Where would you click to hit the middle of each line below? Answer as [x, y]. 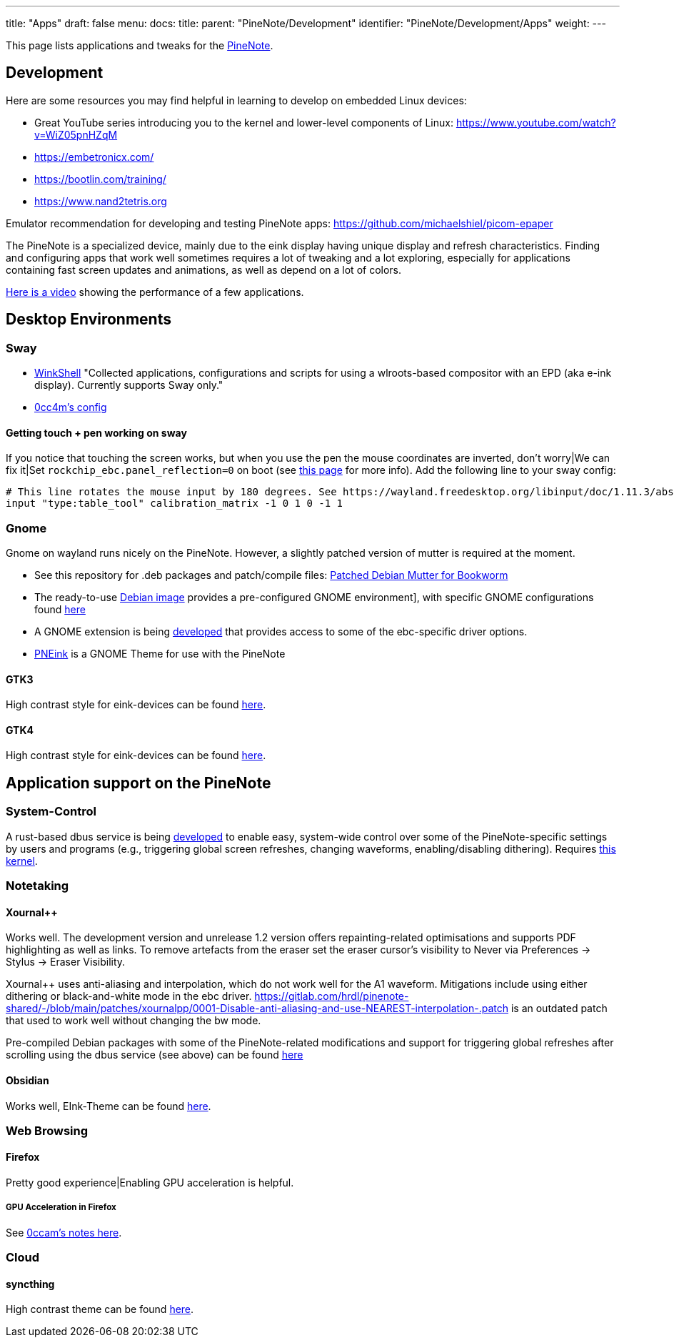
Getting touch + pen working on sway [96, 432]
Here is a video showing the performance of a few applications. [155, 292]
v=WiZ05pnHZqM [76, 134]
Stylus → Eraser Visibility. [66, 962]
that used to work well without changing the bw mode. [134, 1021]
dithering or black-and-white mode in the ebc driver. [129, 996]
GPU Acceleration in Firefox [61, 1208]
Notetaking [37, 886]
